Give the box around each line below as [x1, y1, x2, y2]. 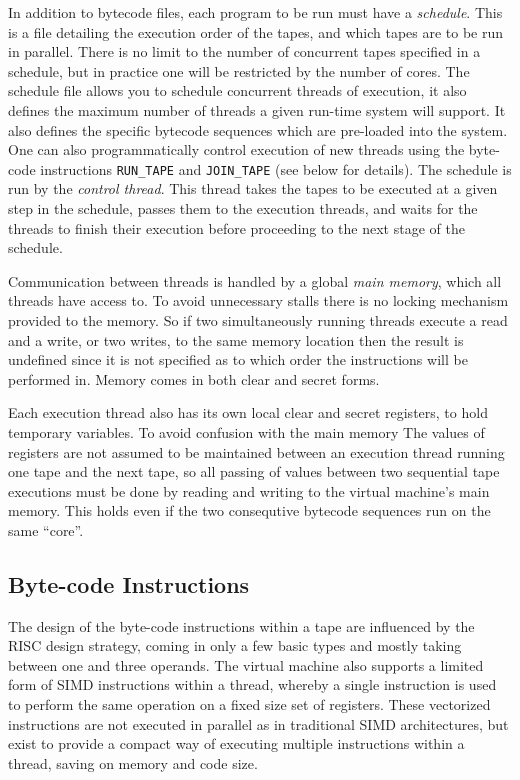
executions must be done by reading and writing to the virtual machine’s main [8, 480, 490, 501]
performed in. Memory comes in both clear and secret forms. [8, 368, 380, 389]
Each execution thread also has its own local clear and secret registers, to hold [8, 402, 488, 423]
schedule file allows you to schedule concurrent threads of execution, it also [8, 80, 467, 101]
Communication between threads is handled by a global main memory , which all [8, 270, 502, 291]
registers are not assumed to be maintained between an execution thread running [8, 441, 505, 462]
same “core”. [8, 519, 84, 540]
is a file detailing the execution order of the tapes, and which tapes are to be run [8, 21, 504, 42]
